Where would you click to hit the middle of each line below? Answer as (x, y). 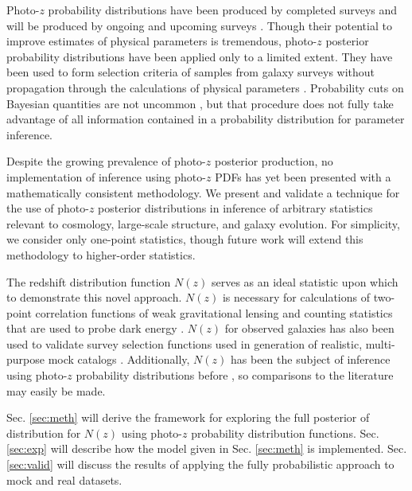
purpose (25, 359)
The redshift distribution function (89, 281)
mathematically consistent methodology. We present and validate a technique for (203, 192)
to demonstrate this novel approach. (94, 297)
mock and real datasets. (64, 479)
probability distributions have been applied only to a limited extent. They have (200, 56)
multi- (380, 343)
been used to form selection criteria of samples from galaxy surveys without (191, 72)
